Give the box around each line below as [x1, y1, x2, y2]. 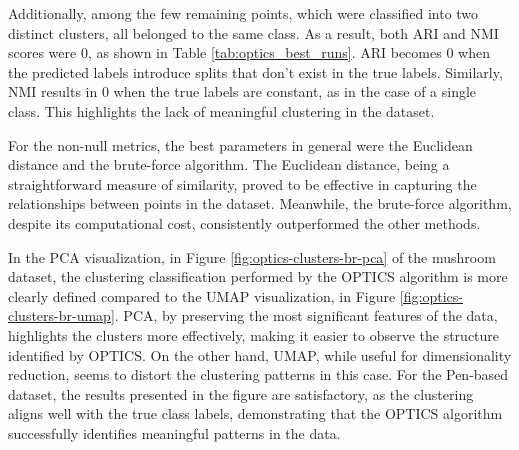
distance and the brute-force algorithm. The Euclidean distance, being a [8, 154, 450, 175]
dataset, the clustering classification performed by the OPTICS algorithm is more [8, 266, 508, 287]
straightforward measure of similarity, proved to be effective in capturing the [8, 173, 477, 194]
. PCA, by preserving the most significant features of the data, [114, 305, 498, 326]
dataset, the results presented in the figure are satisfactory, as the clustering [8, 383, 474, 404]
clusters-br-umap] [8, 305, 115, 326]
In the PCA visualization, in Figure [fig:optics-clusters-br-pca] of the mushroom [8, 246, 496, 267]
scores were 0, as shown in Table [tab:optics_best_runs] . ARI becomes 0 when [8, 42, 490, 63]
